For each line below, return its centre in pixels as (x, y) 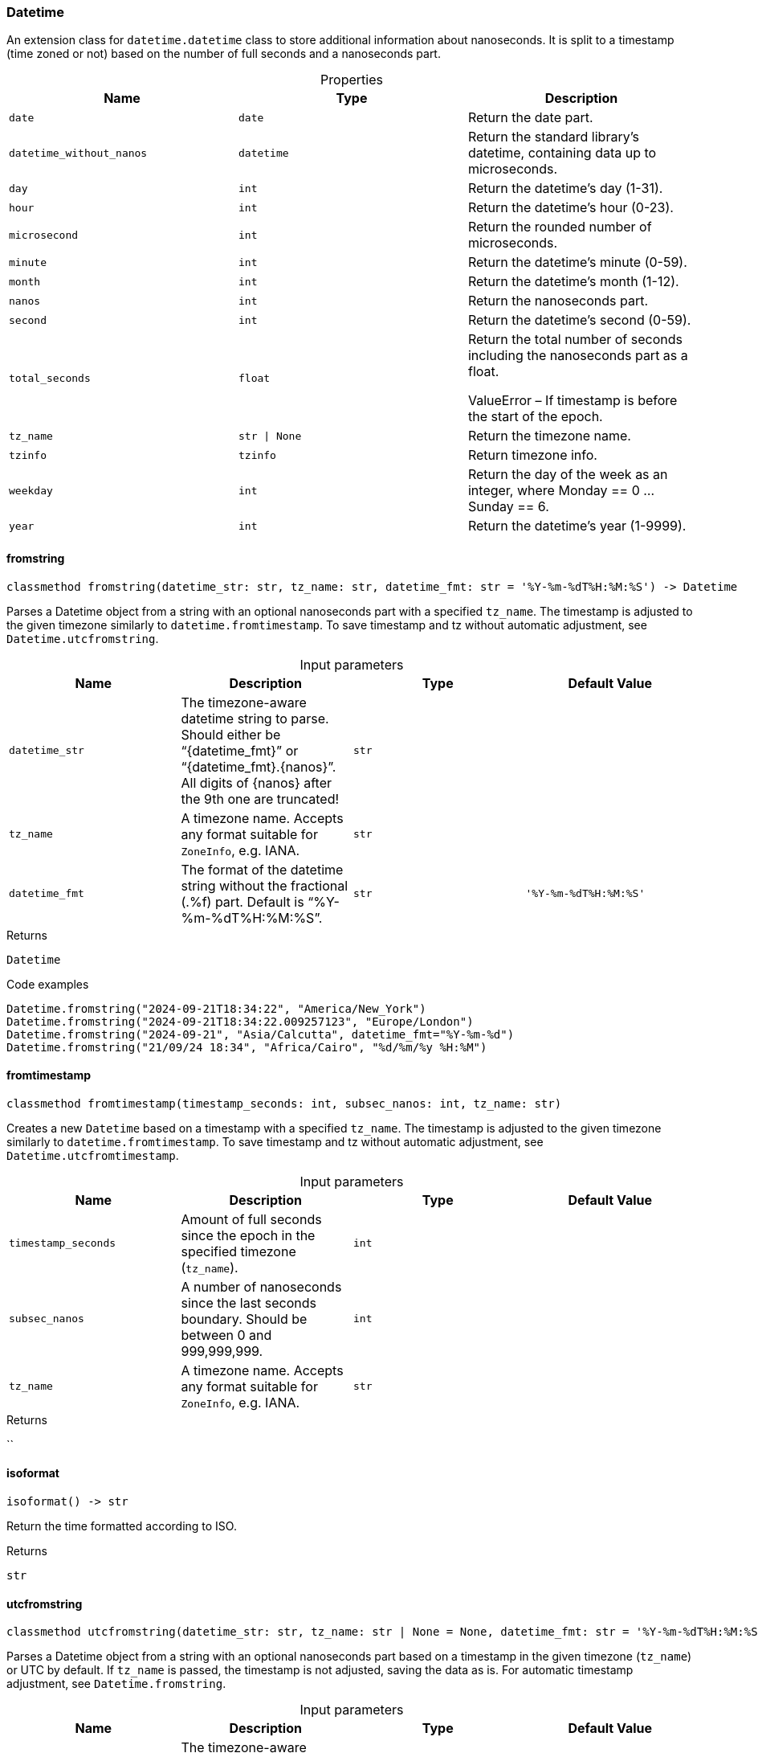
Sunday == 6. (508, 507)
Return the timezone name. (549, 436)
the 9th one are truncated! (260, 799)
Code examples (48, 984)
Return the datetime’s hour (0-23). (571, 208)
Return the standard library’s (554, 137)
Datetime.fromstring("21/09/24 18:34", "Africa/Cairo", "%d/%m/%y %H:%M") (247, 1047)
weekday (31, 490)
